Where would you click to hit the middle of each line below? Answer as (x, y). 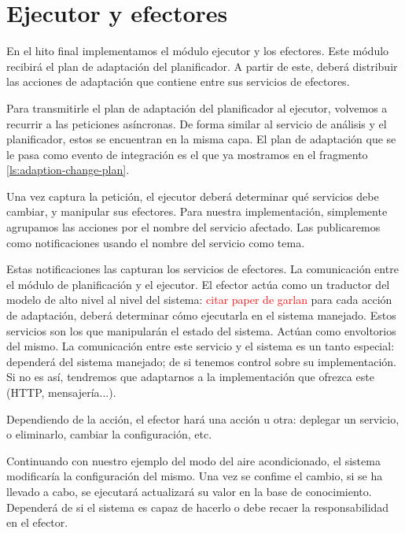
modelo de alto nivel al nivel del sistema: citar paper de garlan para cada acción (199, 300)
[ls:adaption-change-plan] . (68, 170)
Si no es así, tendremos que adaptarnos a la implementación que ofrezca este (190, 377)
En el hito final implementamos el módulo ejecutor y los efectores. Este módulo (198, 51)
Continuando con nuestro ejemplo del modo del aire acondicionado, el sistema (193, 460)
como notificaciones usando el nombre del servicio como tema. (156, 242)
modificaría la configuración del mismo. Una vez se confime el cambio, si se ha (195, 476)
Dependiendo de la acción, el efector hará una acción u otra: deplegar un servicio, (203, 418)
